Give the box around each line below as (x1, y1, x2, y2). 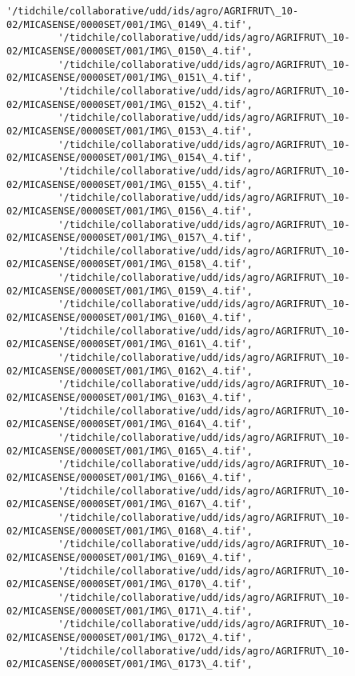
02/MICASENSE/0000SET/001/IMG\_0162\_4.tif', (6, 365, 253, 377)
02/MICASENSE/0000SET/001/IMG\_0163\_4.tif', (6, 392, 253, 404)
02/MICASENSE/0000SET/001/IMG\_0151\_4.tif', (6, 72, 253, 84)
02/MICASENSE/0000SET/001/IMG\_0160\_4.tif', (6, 312, 253, 324)
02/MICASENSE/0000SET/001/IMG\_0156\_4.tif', (6, 205, 253, 217)
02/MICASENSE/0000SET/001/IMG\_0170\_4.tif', (6, 578, 253, 590)
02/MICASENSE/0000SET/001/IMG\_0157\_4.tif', (6, 232, 253, 244)
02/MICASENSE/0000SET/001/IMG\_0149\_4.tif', (6, 18, 253, 30)
